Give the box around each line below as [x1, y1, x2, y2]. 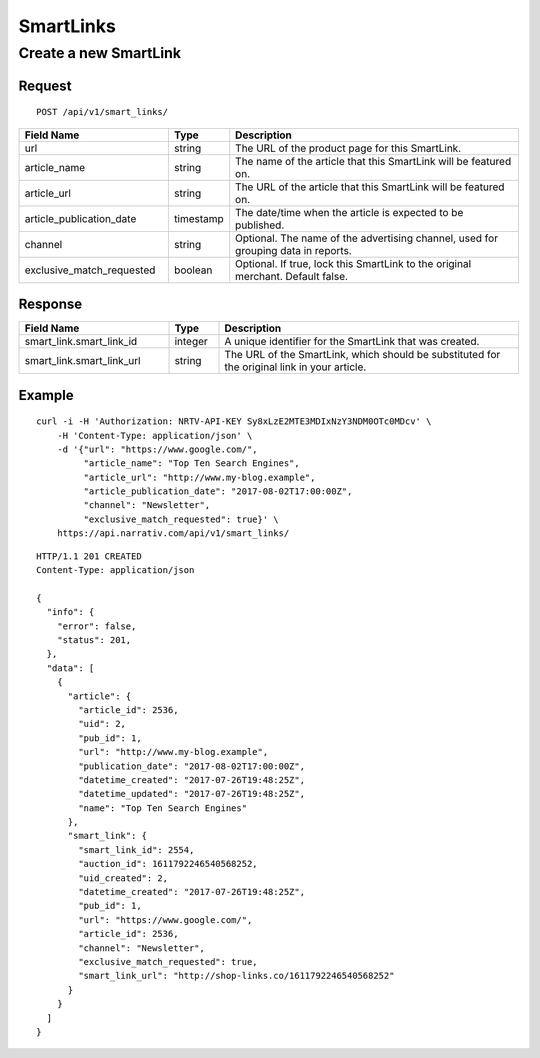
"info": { [46, 606, 95, 618]
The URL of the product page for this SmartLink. [235, 141, 462, 155]
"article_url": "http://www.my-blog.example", [83, 471, 316, 483]
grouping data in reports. [235, 243, 352, 257]
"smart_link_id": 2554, [78, 844, 195, 855]
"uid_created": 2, [78, 872, 169, 884]
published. [235, 218, 285, 232]
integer [174, 335, 209, 349]
